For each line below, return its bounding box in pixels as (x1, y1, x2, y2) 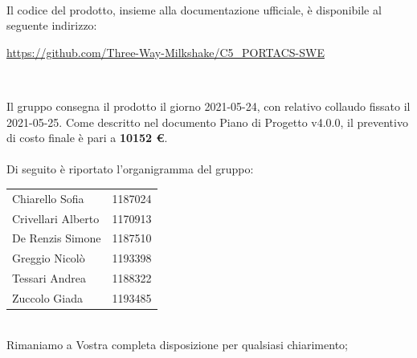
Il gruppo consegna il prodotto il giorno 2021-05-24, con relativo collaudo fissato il (6, 97, 411, 114)
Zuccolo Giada (12, 289, 83, 306)
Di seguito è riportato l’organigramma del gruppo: (6, 161, 254, 177)
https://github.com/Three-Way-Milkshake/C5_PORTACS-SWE (6, 43, 325, 60)
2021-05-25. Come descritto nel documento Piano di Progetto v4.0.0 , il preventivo (6, 113, 408, 130)
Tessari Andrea (12, 270, 87, 287)
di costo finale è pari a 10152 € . (6, 129, 168, 146)
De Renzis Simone (12, 230, 101, 246)
